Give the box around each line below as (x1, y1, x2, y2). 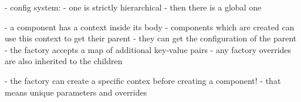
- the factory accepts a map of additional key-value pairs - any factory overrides (5, 43, 292, 55)
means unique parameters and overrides (5, 86, 147, 98)
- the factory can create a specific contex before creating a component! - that (5, 74, 281, 86)
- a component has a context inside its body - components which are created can (5, 20, 295, 33)
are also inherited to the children (5, 55, 123, 67)
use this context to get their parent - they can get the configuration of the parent (5, 32, 297, 44)
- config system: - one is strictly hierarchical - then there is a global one (5, 1, 262, 13)
